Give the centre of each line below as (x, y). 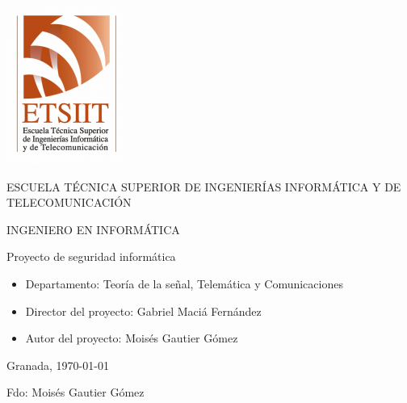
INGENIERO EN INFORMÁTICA (93, 229)
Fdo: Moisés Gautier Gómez (76, 392)
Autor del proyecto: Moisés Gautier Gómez (132, 338)
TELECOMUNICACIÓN (69, 202)
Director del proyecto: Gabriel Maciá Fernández (143, 311)
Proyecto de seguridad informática (91, 256)
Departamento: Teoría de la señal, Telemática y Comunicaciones (184, 283)
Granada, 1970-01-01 (58, 365)
